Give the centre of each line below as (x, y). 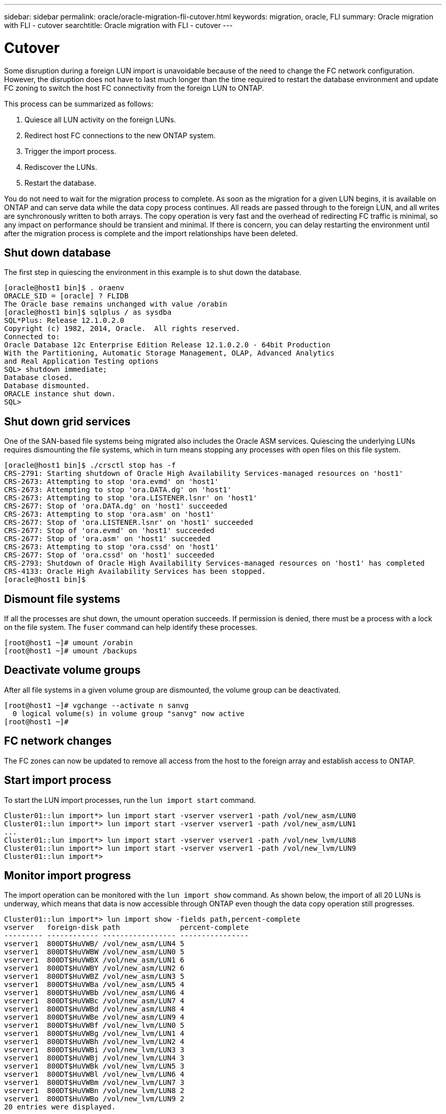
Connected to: (32, 337)
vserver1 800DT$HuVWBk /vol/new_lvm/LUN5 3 (94, 1066)
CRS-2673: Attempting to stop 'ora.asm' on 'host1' (109, 514)
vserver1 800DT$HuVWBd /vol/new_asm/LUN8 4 (94, 1009)
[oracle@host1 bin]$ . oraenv (64, 288)
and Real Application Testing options (81, 361)
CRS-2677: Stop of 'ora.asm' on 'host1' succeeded (107, 539)
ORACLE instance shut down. (60, 394)
